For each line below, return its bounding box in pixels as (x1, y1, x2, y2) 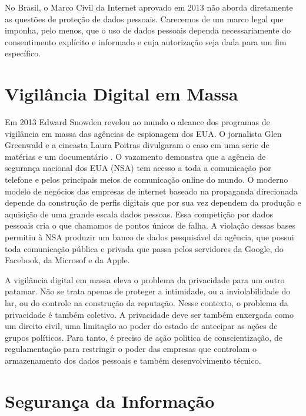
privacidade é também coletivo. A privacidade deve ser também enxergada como (5, 308, 294, 320)
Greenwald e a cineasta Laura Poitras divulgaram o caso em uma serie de (5, 139, 270, 151)
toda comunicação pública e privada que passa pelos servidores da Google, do (5, 242, 284, 254)
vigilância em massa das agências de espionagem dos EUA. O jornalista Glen (5, 127, 282, 139)
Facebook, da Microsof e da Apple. (5, 254, 130, 266)
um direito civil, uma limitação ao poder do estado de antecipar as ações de (5, 320, 278, 332)
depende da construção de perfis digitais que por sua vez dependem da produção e (5, 196, 301, 209)
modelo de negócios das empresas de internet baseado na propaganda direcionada (5, 184, 298, 197)
